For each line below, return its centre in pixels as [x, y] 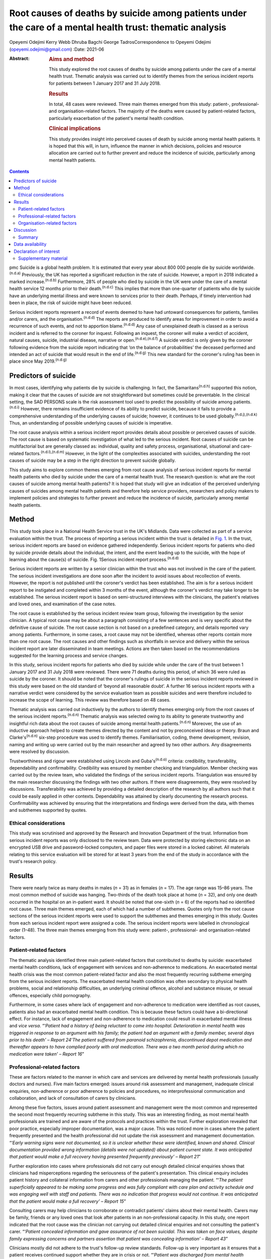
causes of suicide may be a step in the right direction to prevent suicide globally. [92, 460]
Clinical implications [75, 128]
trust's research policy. [33, 861]
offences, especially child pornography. [50, 995]
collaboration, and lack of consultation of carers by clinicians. [73, 1098]
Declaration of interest [37, 251]
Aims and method [72, 59]
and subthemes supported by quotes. [48, 810]
